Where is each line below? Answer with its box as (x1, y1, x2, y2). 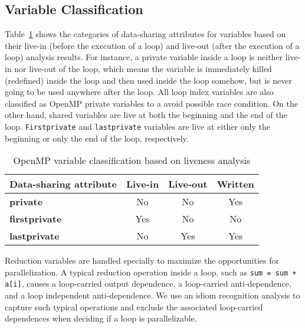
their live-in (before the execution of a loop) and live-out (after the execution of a (5, 39, 300, 51)
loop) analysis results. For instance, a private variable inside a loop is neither (5, 51, 283, 63)
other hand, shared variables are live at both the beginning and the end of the (5, 109, 287, 121)
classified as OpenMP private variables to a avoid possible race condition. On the (5, 97, 298, 109)
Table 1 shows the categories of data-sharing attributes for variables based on (5, 28, 286, 40)
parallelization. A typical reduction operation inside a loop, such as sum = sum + (5, 265, 297, 278)
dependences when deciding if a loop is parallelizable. (5, 312, 197, 324)
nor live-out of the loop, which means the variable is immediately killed (14, 62, 272, 74)
